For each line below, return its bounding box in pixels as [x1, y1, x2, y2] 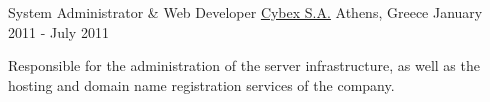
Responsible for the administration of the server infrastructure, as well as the [8, 55, 480, 76]
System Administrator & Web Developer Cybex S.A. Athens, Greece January [8, 2, 483, 22]
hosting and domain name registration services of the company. [8, 74, 395, 95]
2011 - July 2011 [8, 21, 109, 42]
